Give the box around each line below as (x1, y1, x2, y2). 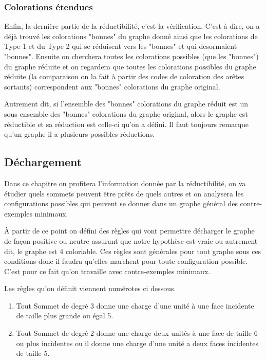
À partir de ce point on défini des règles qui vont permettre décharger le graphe (4, 225, 255, 236)
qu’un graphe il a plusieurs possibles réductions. (4, 129, 155, 139)
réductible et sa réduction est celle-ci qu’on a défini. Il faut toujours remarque (4, 118, 249, 129)
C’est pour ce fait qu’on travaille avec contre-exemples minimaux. (4, 265, 211, 276)
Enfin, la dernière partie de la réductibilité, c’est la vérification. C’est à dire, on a (4, 21, 260, 31)
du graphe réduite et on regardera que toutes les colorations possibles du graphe (4, 61, 256, 71)
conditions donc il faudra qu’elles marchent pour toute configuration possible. (4, 256, 248, 266)
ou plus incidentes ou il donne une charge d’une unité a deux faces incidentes (16, 337, 259, 348)
